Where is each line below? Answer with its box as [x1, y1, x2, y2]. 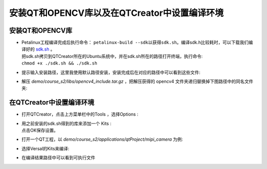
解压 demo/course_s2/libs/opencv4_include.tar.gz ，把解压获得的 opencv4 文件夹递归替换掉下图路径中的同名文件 [21, 78, 254, 84]
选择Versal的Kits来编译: [21, 145, 69, 151]
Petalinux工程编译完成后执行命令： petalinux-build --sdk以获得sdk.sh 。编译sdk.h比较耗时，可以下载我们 [21, 40, 249, 46]
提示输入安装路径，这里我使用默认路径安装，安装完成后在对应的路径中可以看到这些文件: [21, 69, 201, 75]
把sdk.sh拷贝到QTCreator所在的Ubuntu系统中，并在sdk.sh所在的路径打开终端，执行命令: [21, 53, 203, 59]
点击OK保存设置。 [21, 127, 59, 133]
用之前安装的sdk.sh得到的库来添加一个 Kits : [21, 120, 112, 126]
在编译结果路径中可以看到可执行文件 [21, 155, 95, 161]
